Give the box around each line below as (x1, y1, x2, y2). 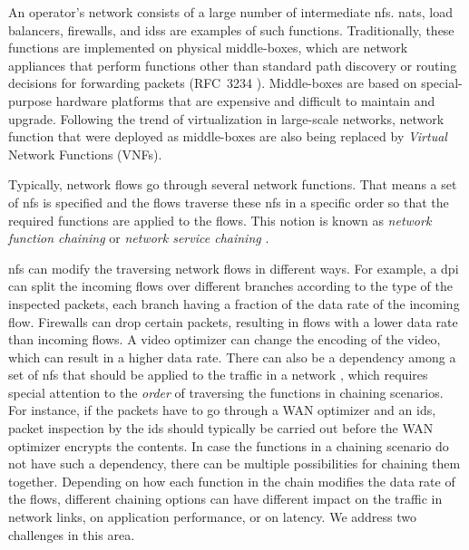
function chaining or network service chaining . (8, 228, 269, 247)
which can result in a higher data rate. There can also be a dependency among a (8, 347, 456, 366)
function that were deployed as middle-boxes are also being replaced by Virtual (8, 127, 447, 146)
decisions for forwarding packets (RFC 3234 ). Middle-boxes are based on (8, 73, 417, 92)
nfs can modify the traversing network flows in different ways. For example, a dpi (8, 258, 459, 277)
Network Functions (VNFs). (8, 144, 162, 163)
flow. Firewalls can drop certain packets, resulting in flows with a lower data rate (8, 312, 458, 331)
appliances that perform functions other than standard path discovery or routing (8, 55, 457, 74)
